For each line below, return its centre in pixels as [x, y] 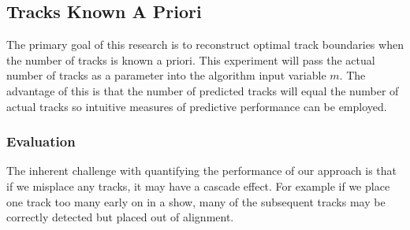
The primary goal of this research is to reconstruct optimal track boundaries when [205, 45]
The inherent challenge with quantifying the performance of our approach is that [201, 171]
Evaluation [41, 141]
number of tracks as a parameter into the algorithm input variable [166, 75]
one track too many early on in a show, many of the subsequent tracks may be [196, 201]
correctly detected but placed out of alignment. [120, 217]
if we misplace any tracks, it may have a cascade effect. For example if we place [198, 185]
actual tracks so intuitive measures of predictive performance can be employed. [197, 106]
